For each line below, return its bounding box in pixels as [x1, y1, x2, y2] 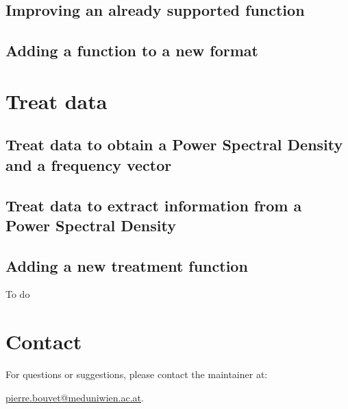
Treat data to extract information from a [5, 194, 302, 215]
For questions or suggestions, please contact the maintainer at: [5, 367, 268, 382]
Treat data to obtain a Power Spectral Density [5, 134, 343, 155]
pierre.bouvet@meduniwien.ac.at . [5, 390, 144, 404]
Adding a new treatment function [5, 255, 248, 276]
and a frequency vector [5, 154, 172, 175]
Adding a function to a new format [5, 40, 258, 61]
